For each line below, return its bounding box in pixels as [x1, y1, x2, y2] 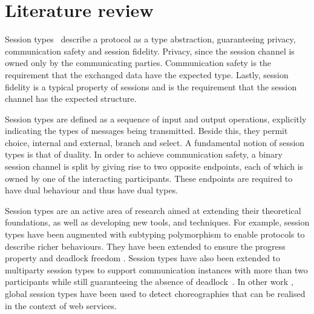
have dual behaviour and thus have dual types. [5, 184, 178, 196]
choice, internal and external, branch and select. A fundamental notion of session [5, 136, 305, 149]
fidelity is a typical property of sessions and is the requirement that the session [5, 80, 297, 93]
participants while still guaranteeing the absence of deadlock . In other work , [5, 275, 293, 288]
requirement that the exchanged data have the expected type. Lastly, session [5, 68, 289, 81]
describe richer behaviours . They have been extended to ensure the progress [5, 239, 286, 252]
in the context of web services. [5, 299, 117, 312]
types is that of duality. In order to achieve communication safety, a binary [5, 148, 283, 161]
